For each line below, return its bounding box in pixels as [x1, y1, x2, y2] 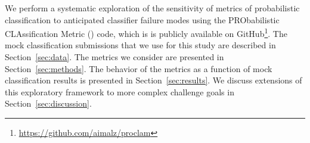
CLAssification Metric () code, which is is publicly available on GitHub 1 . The [5, 26, 287, 39]
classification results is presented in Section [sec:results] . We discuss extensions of [5, 74, 302, 86]
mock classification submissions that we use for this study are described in [5, 39, 276, 51]
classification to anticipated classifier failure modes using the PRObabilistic [5, 13, 280, 26]
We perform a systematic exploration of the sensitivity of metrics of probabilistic [5, 2, 300, 14]
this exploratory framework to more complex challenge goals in [5, 85, 234, 98]
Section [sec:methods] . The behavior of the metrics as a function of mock [5, 62, 272, 74]
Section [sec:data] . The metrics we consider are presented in [5, 51, 224, 63]
